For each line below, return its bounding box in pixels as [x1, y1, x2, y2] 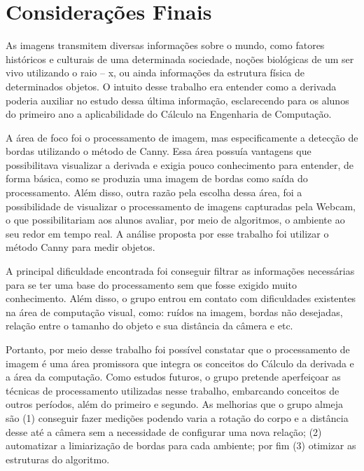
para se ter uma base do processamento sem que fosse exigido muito [6, 277, 297, 292]
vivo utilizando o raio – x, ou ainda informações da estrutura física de [6, 65, 305, 80]
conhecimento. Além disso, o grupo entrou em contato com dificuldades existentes [6, 291, 356, 306]
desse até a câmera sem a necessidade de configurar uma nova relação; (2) [6, 424, 322, 439]
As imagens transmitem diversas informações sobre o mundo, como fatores [6, 38, 325, 53]
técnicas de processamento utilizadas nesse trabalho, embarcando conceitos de [6, 383, 339, 397]
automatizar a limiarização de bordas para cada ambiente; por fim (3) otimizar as [6, 438, 356, 453]
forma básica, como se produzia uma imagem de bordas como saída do [6, 171, 308, 186]
